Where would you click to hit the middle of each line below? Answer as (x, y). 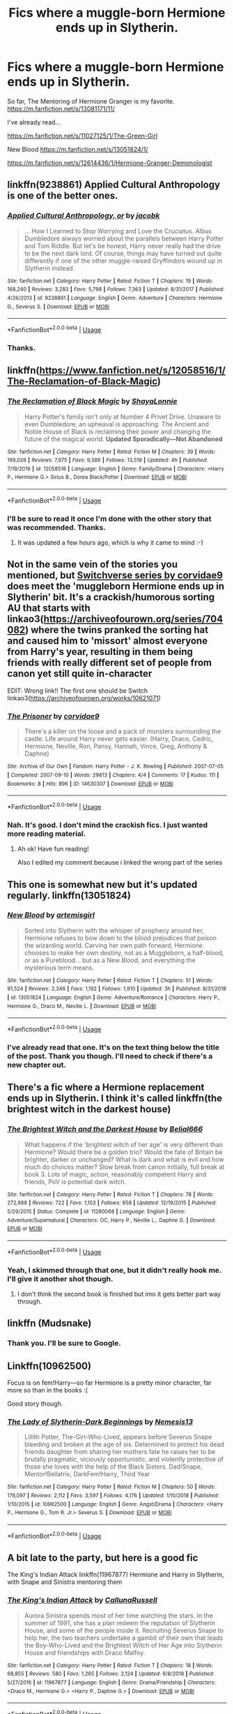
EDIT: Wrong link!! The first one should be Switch (78, 691)
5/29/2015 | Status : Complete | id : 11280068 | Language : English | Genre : (96, 1212)
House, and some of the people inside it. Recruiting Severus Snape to (124, 1630)
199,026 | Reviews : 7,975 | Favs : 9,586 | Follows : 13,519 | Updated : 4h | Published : (108, 460)
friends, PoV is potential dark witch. (75, 1181)
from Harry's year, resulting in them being (100, 652)
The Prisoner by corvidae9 (53, 716)
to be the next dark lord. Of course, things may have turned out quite (123, 253)
